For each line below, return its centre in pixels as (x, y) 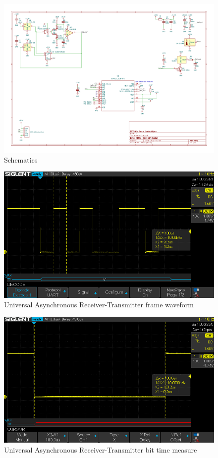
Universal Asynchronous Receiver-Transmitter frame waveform (99, 305)
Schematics (21, 159)
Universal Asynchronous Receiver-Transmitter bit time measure (101, 449)
